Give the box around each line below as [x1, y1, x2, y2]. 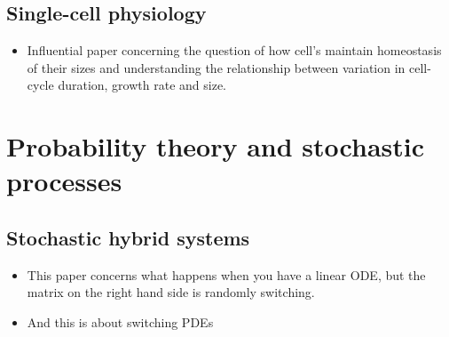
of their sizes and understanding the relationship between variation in [27, 58, 406, 76]
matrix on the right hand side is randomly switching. [27, 283, 315, 301]
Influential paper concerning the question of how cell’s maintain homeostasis [27, 41, 442, 60]
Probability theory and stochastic [6, 128, 425, 164]
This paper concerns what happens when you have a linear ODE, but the [27, 265, 426, 284]
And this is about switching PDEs [27, 312, 214, 331]
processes [6, 163, 122, 199]
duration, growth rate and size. [58, 76, 226, 94]
